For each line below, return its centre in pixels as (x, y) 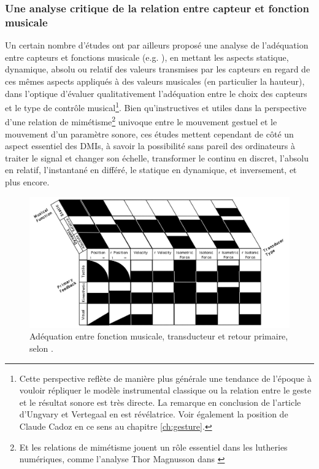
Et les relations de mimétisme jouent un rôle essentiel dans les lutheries (153, 447)
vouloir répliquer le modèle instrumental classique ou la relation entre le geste (165, 390)
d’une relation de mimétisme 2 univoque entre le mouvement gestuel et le (141, 121)
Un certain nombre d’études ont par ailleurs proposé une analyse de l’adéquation (157, 45)
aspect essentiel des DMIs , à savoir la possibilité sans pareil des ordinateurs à (150, 146)
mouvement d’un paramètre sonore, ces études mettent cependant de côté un (149, 134)
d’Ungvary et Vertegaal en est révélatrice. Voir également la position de (154, 414)
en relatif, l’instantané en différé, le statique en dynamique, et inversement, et (151, 170)
